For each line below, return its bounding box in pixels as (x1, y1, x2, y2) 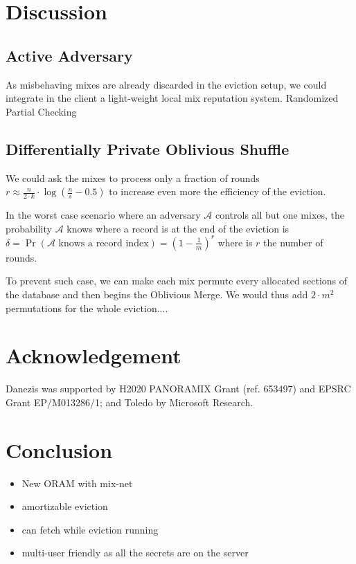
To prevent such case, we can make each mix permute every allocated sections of (6, 273, 348, 288)
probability (6, 221, 52, 235)
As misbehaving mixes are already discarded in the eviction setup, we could (6, 77, 327, 91)
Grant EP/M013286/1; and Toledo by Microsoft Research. (6, 394, 253, 409)
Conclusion (6, 435, 113, 464)
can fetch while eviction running (21, 522, 159, 536)
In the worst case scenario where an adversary (6, 208, 201, 222)
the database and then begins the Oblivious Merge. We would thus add (6, 287, 308, 302)
